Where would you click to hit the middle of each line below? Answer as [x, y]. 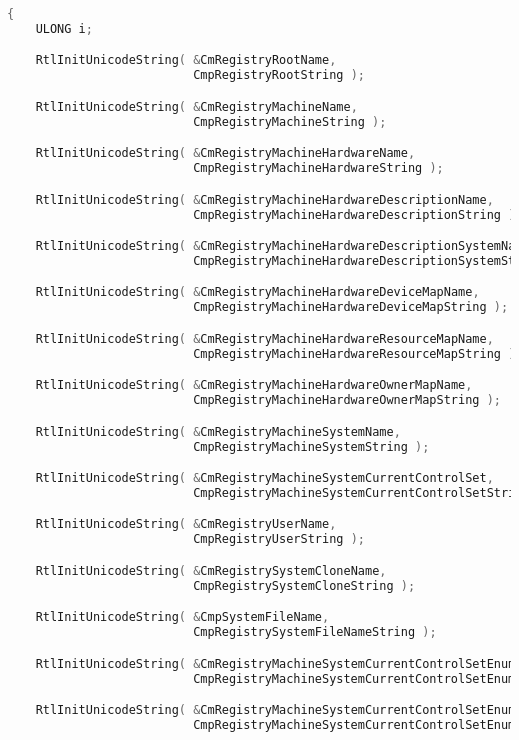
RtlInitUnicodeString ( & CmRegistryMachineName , [196, 106]
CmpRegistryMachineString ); [290, 121]
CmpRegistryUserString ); [279, 539]
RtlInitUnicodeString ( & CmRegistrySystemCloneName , [211, 570]
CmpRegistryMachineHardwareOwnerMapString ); [347, 400]
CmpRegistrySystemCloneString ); [304, 585]
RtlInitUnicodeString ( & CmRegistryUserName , [186, 524]
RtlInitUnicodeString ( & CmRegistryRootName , [186, 60]
